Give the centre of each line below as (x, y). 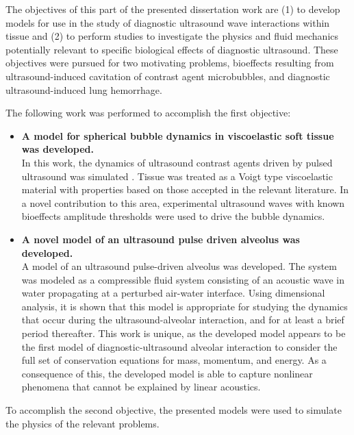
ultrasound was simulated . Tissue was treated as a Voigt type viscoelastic (177, 176)
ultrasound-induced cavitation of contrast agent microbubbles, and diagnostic (168, 76)
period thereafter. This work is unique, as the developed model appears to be (184, 333)
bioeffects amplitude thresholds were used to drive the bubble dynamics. (173, 216)
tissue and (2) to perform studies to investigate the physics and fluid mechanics (172, 36)
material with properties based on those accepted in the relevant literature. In (185, 189)
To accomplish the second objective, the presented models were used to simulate (174, 410)
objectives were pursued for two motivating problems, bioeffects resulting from (170, 63)
